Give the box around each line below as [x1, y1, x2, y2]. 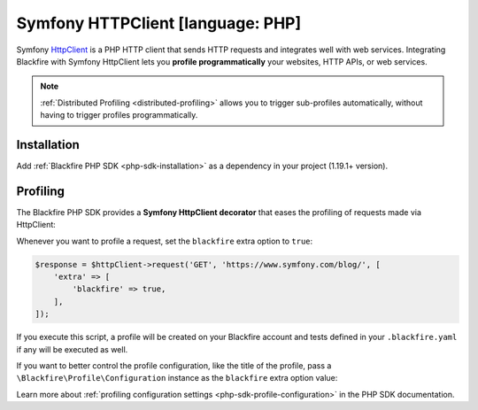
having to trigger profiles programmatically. [40, 110, 198, 120]
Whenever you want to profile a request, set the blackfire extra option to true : [16, 236, 313, 246]
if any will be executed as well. [16, 344, 128, 354]
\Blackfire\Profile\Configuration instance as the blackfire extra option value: [16, 373, 338, 383]
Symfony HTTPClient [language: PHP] [16, 13, 302, 33]
